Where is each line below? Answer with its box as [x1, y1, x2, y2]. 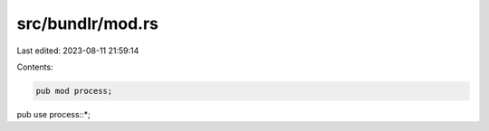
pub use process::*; [16, 108, 91, 119]
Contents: [16, 61, 53, 72]
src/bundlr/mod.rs [16, 14, 158, 33]
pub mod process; [35, 86, 113, 96]
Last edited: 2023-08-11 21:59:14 [16, 45, 139, 56]
